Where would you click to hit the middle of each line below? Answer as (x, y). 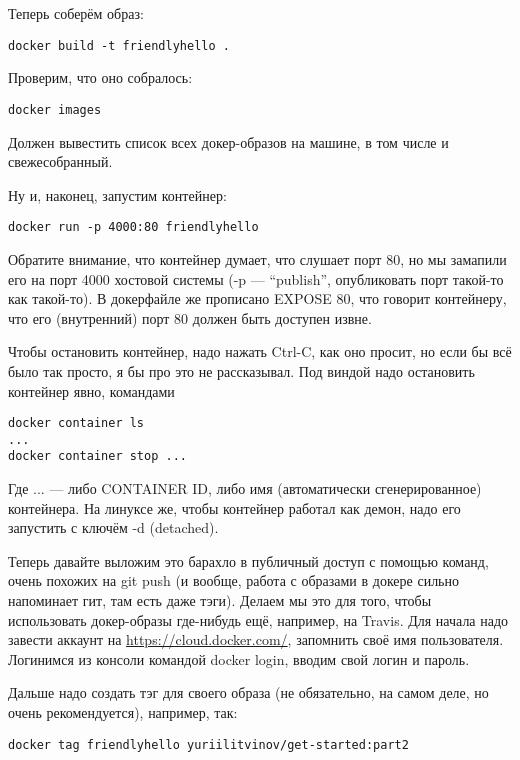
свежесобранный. (60, 161)
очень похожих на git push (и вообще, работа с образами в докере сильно (233, 580)
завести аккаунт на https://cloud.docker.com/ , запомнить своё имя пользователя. (256, 639)
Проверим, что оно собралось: (100, 77)
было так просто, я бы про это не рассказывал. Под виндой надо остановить (241, 370)
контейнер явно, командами (91, 390)
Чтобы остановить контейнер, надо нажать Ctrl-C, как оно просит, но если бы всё (260, 351)
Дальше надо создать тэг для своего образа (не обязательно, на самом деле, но (248, 692)
